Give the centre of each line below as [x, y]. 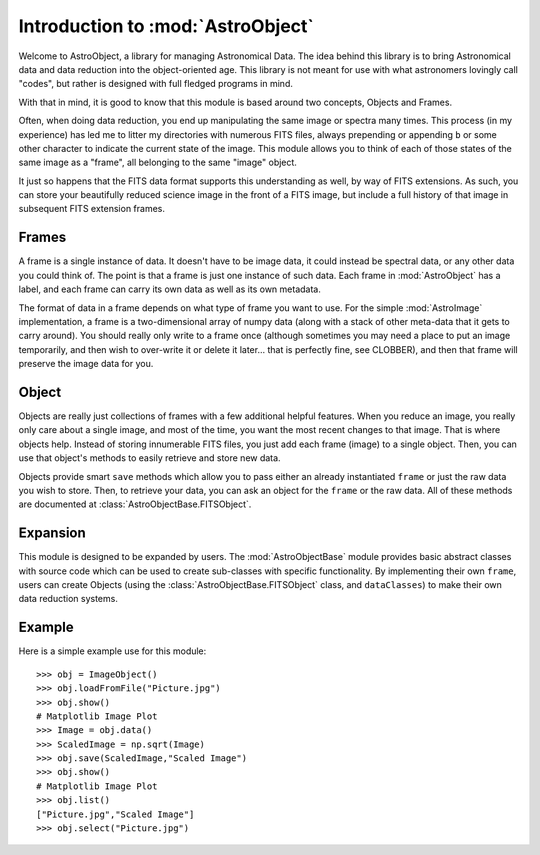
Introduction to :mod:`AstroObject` [166, 26]
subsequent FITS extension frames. [91, 209]
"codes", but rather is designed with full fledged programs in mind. [156, 84]
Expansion [52, 533]
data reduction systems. [68, 599]
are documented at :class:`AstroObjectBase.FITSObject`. [135, 504]
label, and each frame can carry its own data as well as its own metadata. [170, 289]
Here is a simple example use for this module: [112, 651]
